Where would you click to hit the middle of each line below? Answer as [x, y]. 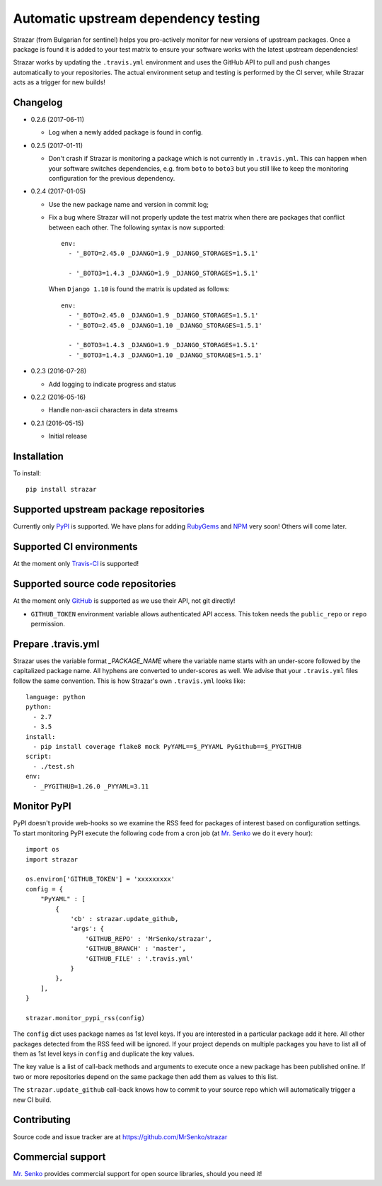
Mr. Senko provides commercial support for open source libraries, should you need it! [138, 1174]
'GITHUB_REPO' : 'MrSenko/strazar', [149, 938]
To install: [27, 473]
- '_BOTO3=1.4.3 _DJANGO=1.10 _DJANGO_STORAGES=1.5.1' [166, 355]
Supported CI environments [75, 547]
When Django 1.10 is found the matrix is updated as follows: [139, 289]
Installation [38, 456]
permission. [48, 623]
